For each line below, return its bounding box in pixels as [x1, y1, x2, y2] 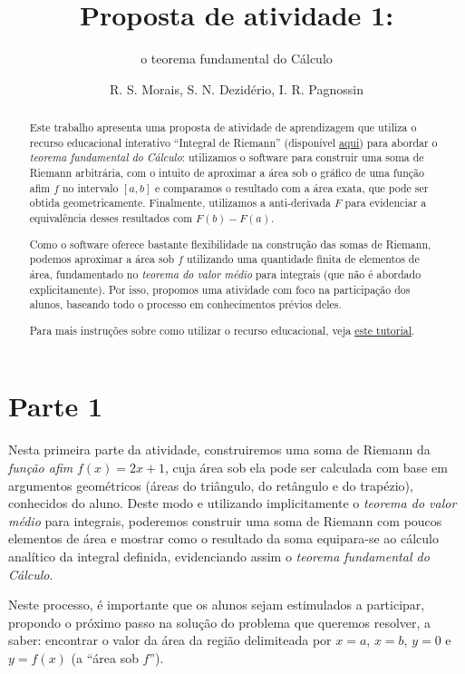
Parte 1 [8, 387, 103, 425]
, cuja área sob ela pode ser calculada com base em [165, 457, 448, 476]
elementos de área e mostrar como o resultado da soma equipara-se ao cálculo [8, 529, 439, 548]
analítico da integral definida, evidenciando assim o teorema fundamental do [8, 546, 430, 565]
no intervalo [63, 180, 119, 195]
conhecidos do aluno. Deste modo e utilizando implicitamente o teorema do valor [8, 493, 457, 513]
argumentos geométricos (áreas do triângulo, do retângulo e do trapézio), [8, 475, 413, 494]
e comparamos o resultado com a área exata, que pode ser [154, 180, 429, 195]
